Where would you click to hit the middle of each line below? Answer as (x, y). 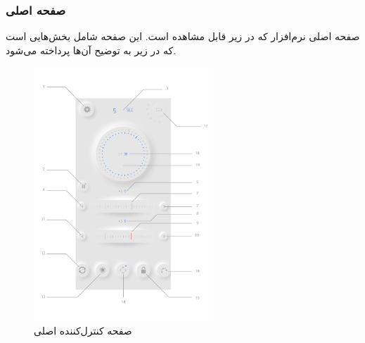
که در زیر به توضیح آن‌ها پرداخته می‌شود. (91, 50)
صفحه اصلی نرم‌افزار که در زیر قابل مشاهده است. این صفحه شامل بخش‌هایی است (183, 36)
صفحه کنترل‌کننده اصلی (83, 331)
